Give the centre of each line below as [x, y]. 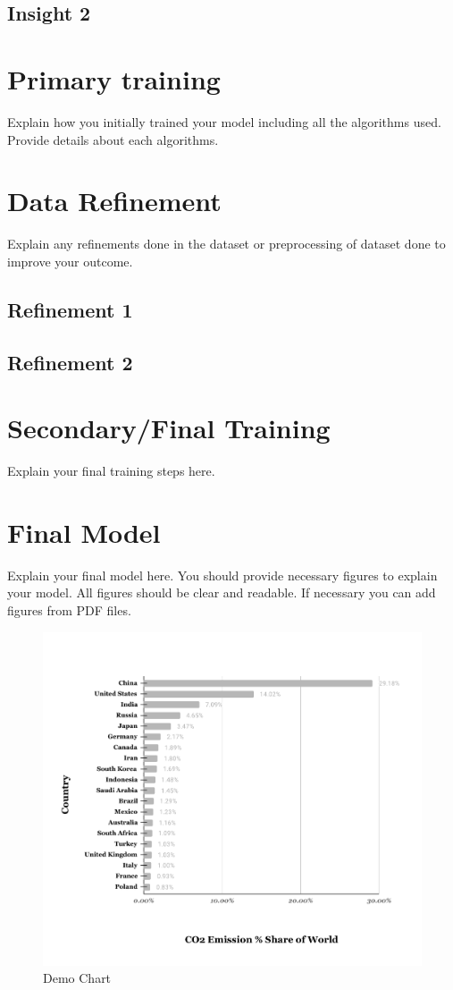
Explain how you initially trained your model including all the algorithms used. [224, 121]
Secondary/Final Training [169, 428]
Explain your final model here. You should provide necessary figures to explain [222, 575]
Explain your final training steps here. [111, 471]
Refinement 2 [70, 362]
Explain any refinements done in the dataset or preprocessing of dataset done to [226, 244]
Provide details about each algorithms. [113, 139]
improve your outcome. [70, 261]
